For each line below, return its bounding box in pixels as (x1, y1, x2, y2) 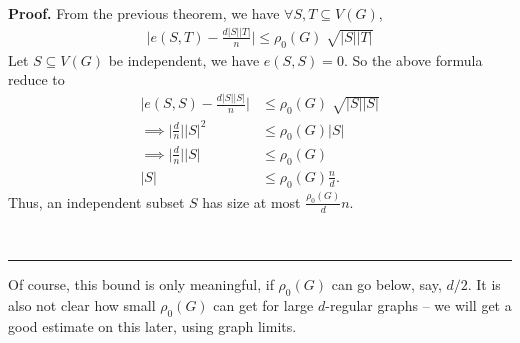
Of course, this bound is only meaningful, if (8, 274, 274, 295)
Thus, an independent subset (8, 191, 185, 212)
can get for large (213, 294, 314, 315)
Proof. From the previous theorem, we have (8, 3, 280, 23)
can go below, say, (331, 274, 442, 295)
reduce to (8, 69, 65, 90)
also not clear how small (8, 294, 156, 315)
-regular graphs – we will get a (325, 294, 512, 315)
